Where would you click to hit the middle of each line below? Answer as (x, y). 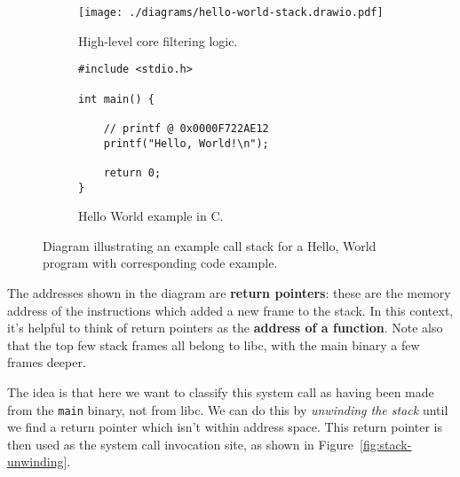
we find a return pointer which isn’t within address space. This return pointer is (225, 427)
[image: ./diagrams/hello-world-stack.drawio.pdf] (231, 12)
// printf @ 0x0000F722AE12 (186, 128)
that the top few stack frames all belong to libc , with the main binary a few (214, 344)
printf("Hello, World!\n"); (186, 143)
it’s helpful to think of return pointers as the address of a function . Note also (225, 328)
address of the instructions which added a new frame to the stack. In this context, (230, 310)
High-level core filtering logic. (158, 40)
